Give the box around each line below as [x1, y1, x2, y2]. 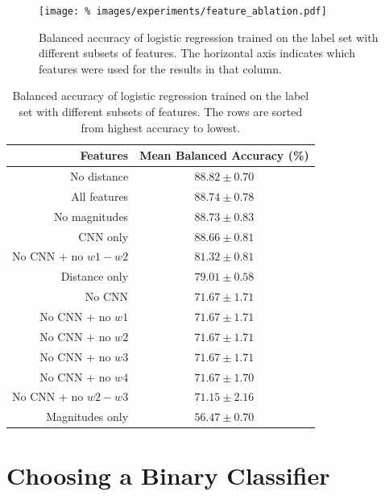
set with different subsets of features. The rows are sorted [19, 103, 303, 120]
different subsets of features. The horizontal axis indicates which [39, 44, 355, 61]
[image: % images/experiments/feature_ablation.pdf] [39, 6, 327, 17]
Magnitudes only [46, 408, 129, 425]
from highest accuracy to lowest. [81, 119, 241, 135]
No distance [70, 168, 129, 185]
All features [71, 187, 129, 204]
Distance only [60, 268, 129, 285]
